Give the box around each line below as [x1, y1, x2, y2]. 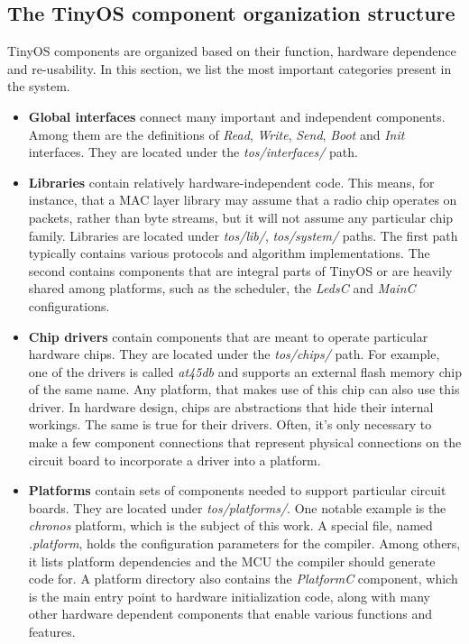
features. [28, 622, 76, 641]
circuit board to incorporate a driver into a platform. [28, 450, 321, 469]
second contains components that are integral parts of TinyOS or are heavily [28, 261, 453, 280]
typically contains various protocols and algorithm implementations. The [28, 244, 430, 262]
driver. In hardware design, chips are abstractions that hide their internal [28, 397, 434, 416]
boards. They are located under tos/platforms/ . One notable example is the [28, 498, 446, 517]
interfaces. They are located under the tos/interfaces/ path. [28, 143, 358, 161]
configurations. [28, 296, 110, 315]
